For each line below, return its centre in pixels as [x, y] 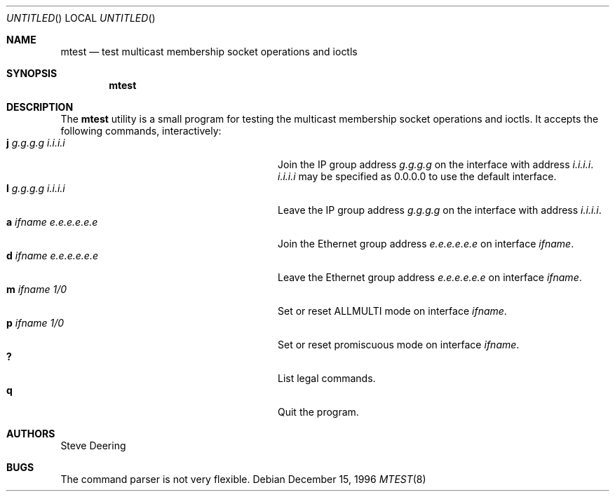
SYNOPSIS [32, 73]
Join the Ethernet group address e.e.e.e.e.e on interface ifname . [426, 244]
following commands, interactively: [141, 131]
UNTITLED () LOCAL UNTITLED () [81, 18]
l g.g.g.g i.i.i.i [36, 188]
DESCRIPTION [40, 107]
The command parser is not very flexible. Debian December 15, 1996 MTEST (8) [243, 479]
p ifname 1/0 [35, 323]
